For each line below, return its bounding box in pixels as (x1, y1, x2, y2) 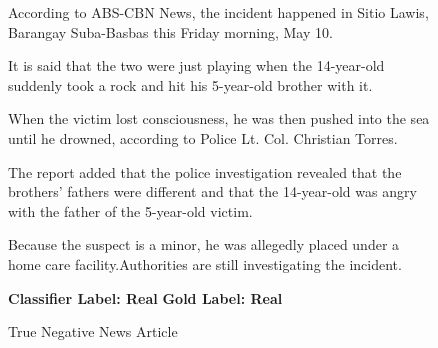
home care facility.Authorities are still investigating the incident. (8, 253, 402, 274)
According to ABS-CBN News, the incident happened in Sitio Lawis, (8, 2, 429, 22)
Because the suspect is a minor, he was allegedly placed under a (8, 234, 400, 255)
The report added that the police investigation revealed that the (8, 161, 402, 182)
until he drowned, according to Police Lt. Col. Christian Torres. (8, 127, 398, 148)
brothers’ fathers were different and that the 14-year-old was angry (8, 181, 417, 202)
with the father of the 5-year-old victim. (8, 200, 253, 221)
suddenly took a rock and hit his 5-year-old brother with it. (8, 74, 373, 95)
